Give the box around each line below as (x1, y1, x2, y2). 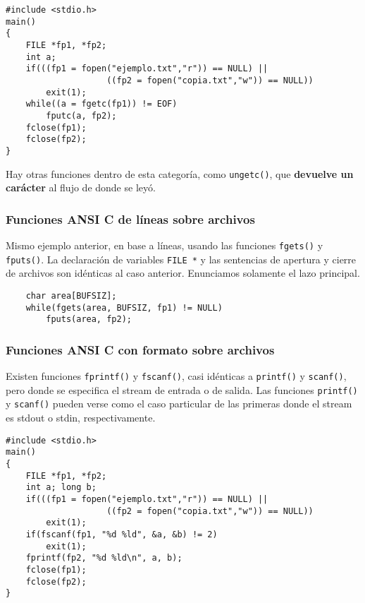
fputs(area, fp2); (46, 314, 132, 325)
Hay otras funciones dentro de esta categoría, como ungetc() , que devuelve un (6, 166, 354, 181)
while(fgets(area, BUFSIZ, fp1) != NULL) (25, 302, 223, 313)
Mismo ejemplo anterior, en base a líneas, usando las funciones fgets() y (6, 238, 323, 252)
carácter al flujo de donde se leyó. (6, 180, 156, 195)
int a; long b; (25, 482, 97, 493)
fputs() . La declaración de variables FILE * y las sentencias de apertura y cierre (6, 251, 357, 266)
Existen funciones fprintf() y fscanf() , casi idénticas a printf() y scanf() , (6, 369, 347, 383)
